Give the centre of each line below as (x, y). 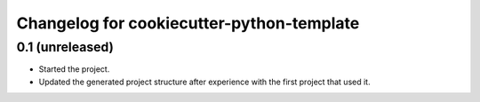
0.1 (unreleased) (65, 47)
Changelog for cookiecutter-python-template (188, 23)
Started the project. (74, 69)
